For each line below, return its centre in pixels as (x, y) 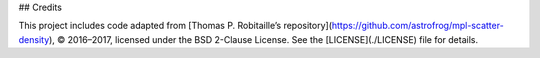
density (34, 39)
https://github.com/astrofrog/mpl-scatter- (417, 26)
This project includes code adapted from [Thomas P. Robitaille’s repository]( (175, 26)
